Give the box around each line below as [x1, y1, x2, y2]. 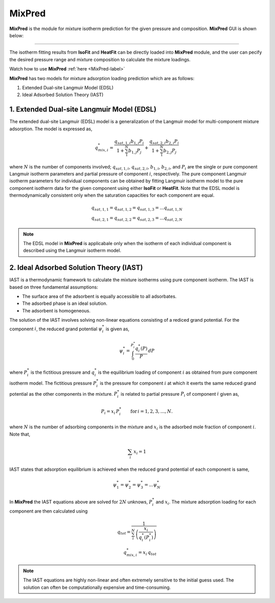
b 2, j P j [163, 148, 177, 155]
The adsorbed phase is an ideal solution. [22, 300, 107, 306]
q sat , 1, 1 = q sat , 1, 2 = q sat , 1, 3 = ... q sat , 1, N [91, 205, 183, 212]
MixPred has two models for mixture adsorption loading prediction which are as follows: [9, 75, 195, 81]
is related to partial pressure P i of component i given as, [120, 391, 239, 398]
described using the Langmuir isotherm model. [23, 248, 122, 254]
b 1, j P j [128, 148, 142, 155]
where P [9, 369, 28, 375]
